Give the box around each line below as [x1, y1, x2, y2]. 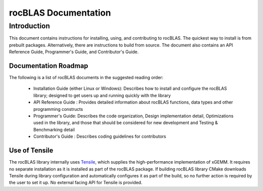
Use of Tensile [9, 147, 54, 155]
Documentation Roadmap [9, 62, 89, 70]
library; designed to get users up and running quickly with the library [33, 92, 171, 98]
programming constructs [33, 106, 83, 112]
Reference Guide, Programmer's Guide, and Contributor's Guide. [9, 49, 139, 55]
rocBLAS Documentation [9, 7, 112, 18]
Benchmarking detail [33, 127, 75, 132]
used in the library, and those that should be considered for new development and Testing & [33, 120, 218, 126]
